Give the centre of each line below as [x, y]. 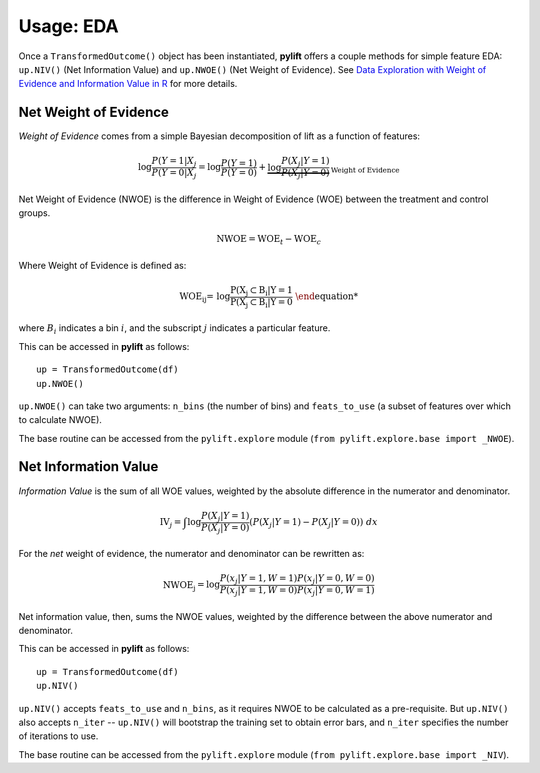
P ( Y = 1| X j [174, 162]
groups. [34, 213]
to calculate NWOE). [60, 420]
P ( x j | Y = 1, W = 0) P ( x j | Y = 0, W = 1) [297, 591]
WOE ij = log [205, 298]
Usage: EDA [68, 26]
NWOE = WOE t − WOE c [269, 240]
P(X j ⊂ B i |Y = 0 [262, 303]
